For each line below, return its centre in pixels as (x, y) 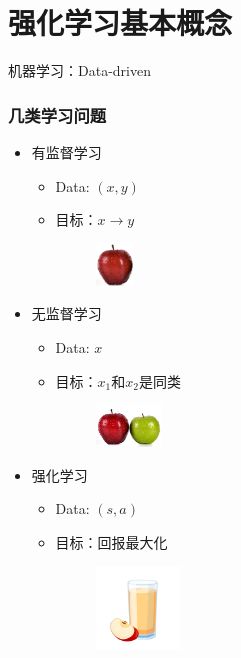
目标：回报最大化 (111, 541)
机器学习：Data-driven (79, 70)
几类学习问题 (57, 114)
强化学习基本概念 (120, 22)
